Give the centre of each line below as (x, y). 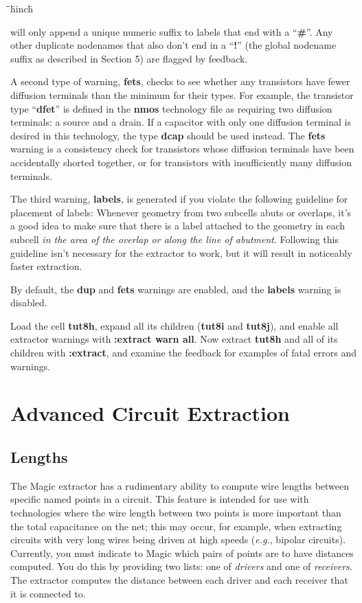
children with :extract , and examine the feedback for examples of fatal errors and (184, 353)
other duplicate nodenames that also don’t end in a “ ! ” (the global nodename (173, 45)
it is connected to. (48, 593)
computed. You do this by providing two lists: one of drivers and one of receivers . (181, 566)
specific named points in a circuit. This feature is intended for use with (160, 499)
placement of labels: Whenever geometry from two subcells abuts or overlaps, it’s (181, 212)
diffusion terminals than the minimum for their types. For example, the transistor (182, 94)
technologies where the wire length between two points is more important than (176, 513)
